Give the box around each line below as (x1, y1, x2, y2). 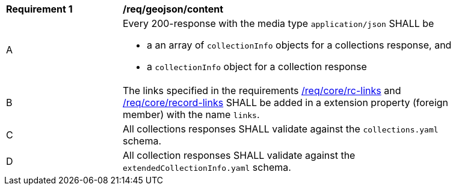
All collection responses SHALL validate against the (123, 149, 356, 161)
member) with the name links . (123, 108, 260, 120)
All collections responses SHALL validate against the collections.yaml (123, 123, 439, 135)
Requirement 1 (6, 3, 73, 15)
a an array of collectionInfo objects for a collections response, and (147, 39, 452, 51)
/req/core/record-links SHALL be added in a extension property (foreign (123, 96, 449, 108)
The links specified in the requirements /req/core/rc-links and (123, 85, 401, 96)
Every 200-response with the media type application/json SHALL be (123, 17, 434, 29)
